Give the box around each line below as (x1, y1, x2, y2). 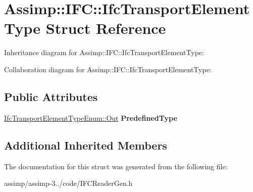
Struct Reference (45, 18, 166, 38)
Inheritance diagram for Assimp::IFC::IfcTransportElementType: (4, 47, 204, 58)
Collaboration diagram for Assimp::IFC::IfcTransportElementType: (4, 64, 212, 74)
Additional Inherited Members (4, 137, 167, 153)
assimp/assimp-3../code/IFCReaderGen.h (4, 178, 133, 188)
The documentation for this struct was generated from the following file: (4, 161, 228, 171)
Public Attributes (4, 88, 98, 104)
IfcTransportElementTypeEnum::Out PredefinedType (4, 112, 177, 123)
